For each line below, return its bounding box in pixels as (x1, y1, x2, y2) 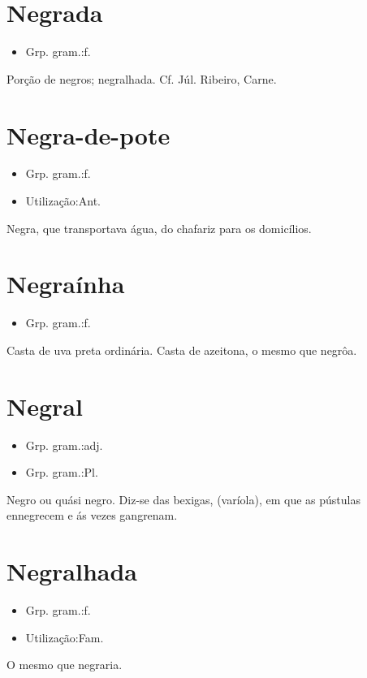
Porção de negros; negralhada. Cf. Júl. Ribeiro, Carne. (6, 70, 277, 87)
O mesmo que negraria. (6, 656, 123, 673)
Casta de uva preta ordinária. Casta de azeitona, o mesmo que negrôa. (6, 341, 357, 358)
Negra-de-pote (6, 118, 171, 151)
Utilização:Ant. (25, 192, 101, 209)
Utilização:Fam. (25, 628, 104, 646)
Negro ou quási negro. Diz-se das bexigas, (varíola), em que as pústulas (6, 490, 361, 507)
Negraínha (6, 267, 125, 300)
